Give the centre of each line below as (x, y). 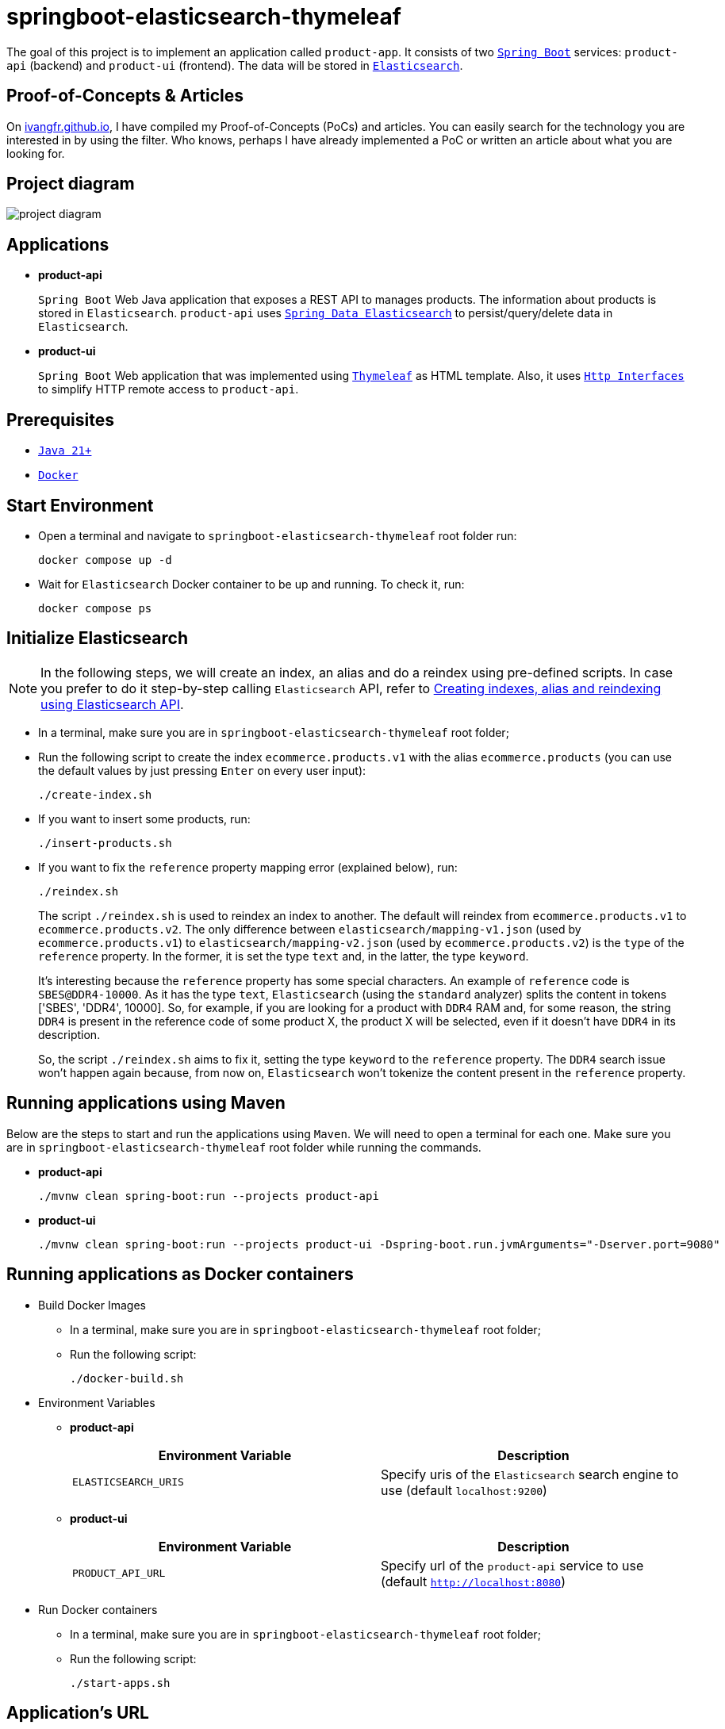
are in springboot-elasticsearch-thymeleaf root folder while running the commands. (244, 1147)
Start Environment (80, 505)
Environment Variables (97, 1402)
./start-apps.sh (120, 1683)
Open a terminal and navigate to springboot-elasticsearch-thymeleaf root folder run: (278, 535)
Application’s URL (78, 1712)
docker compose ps (95, 608)
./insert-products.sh (105, 843)
